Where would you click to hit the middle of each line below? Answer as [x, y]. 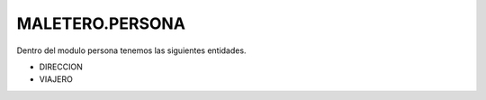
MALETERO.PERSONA [101, 23]
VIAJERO [56, 79]
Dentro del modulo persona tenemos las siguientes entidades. [131, 50]
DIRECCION [61, 67]
